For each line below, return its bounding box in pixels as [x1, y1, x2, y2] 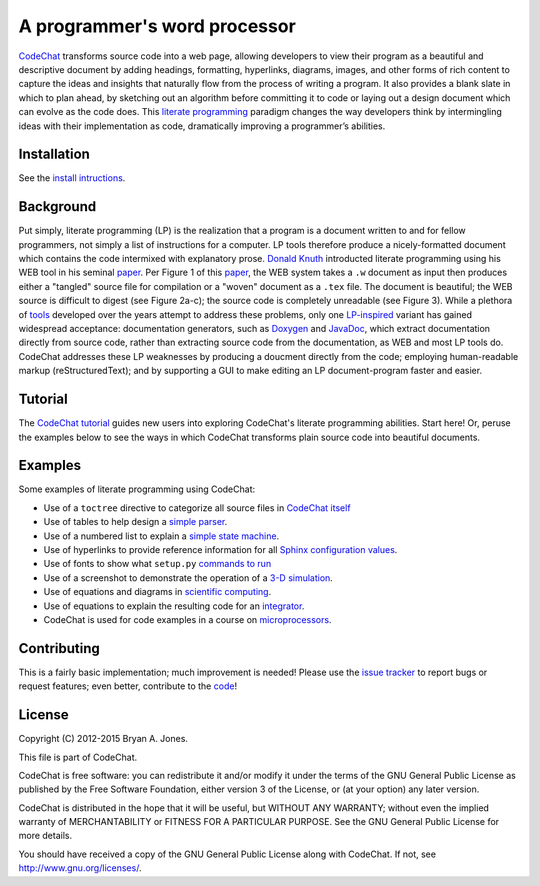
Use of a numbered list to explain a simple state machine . [43, 530, 280, 542]
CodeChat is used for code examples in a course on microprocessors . [43, 613, 332, 625]
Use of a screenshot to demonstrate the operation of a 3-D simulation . [43, 571, 334, 584]
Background [18, 198, 97, 215]
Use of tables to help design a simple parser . [43, 516, 228, 528]
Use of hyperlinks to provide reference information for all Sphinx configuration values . [43, 543, 398, 555]
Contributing [18, 640, 100, 657]
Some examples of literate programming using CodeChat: [18, 483, 256, 495]
